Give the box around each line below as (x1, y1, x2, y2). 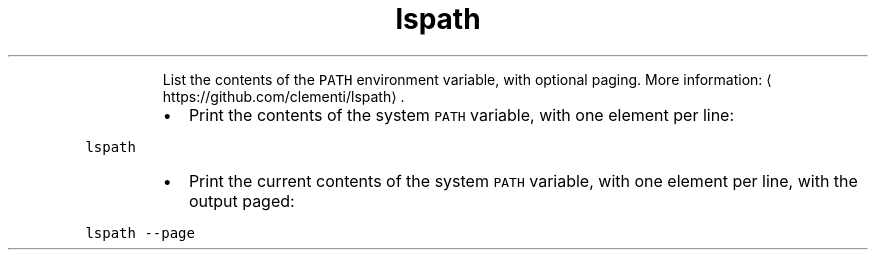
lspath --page (85, 224, 195, 241)
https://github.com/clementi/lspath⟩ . (162, 87, 405, 105)
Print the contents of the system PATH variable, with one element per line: (188, 104, 735, 125)
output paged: (188, 190, 295, 211)
